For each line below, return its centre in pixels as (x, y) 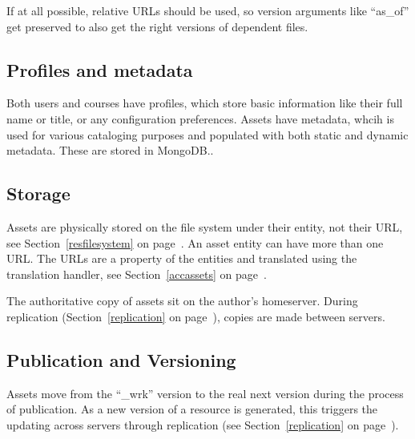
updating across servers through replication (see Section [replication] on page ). (203, 424)
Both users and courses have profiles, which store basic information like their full (205, 103)
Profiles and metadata (100, 69)
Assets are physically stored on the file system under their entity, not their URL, (205, 226)
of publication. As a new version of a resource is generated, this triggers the (192, 409)
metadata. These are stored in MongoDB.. (110, 150)
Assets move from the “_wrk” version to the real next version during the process (205, 393)
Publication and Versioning (121, 359)
